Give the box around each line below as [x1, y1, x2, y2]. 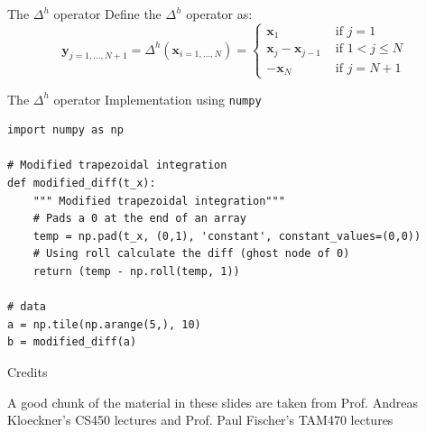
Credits [7, 362, 48, 381]
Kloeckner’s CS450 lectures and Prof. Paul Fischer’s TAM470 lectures [7, 410, 394, 429]
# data [7, 300, 46, 314]
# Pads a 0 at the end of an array [32, 212, 246, 225]
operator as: [186, 5, 253, 23]
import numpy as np [7, 124, 124, 137]
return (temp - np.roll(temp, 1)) [32, 264, 240, 278]
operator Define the [53, 5, 162, 23]
